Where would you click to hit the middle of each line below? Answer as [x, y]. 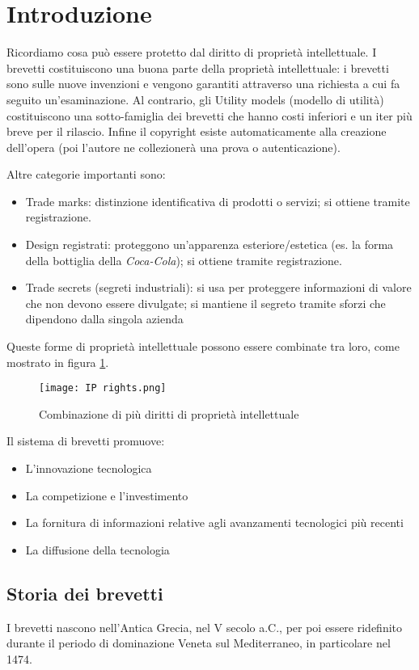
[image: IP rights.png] [103, 388]
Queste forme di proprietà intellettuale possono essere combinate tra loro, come [203, 346]
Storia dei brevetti [85, 593]
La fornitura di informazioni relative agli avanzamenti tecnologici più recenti [214, 523]
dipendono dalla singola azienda [104, 319]
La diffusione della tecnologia [97, 549]
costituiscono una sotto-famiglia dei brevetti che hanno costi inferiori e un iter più [209, 115]
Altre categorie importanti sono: [86, 174]
